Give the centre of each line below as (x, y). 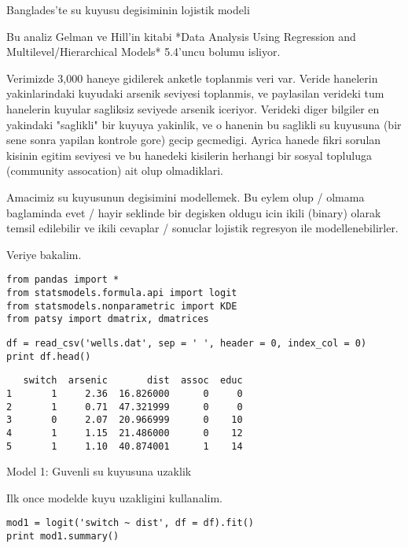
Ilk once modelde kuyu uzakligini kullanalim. (114, 497)
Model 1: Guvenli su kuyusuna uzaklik (99, 471)
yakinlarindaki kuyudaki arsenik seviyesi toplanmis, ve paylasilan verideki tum (195, 93)
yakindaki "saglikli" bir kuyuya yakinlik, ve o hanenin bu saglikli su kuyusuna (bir (204, 124)
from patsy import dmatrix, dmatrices (108, 319)
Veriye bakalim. (44, 254)
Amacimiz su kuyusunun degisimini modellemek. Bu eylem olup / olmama (186, 196)
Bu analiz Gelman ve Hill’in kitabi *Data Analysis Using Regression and (181, 36)
